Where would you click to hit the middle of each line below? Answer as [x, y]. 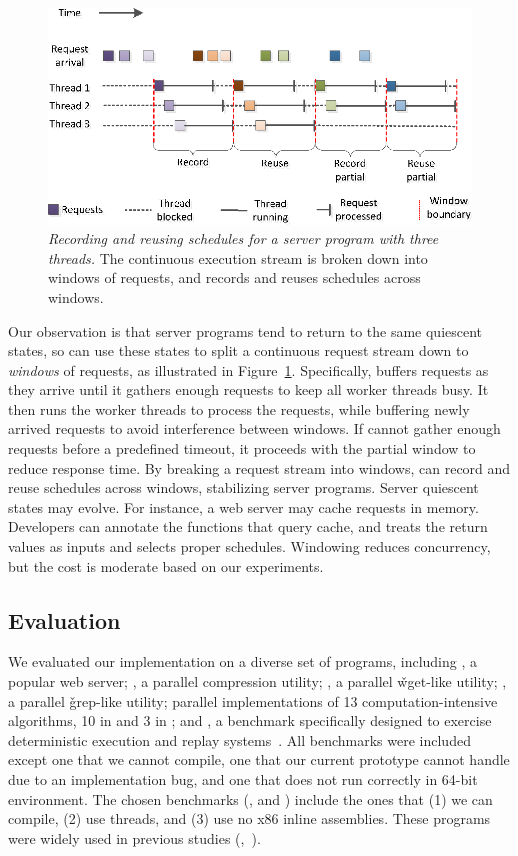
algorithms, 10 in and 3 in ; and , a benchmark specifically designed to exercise [250, 720]
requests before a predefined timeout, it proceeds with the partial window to [242, 448]
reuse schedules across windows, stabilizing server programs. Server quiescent [243, 487]
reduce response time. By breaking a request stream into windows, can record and [259, 467]
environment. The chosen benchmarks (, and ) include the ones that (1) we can [250, 798]
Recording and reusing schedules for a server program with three [243, 238]
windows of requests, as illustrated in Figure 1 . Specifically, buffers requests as [248, 369]
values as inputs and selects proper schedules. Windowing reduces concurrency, [249, 546]
